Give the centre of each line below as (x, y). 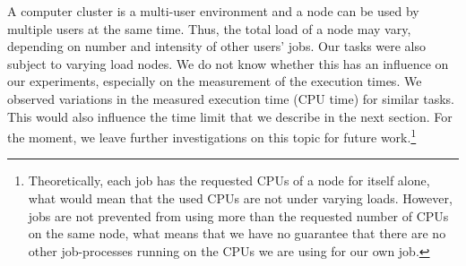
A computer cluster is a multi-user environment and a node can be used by (213, 11)
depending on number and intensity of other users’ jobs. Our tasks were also (217, 46)
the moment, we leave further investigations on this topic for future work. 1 (212, 136)
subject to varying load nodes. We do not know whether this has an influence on (228, 63)
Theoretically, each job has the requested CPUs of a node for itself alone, (229, 180)
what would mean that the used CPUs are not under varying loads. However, (240, 198)
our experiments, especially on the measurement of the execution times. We (215, 81)
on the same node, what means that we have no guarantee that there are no (237, 233)
